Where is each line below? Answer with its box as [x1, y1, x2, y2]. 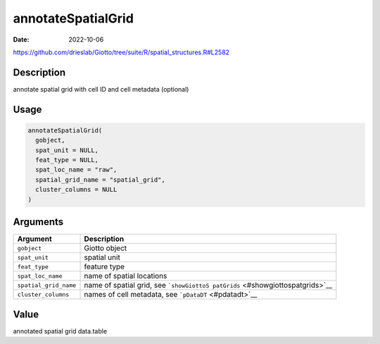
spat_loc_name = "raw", [35, 166, 118, 174]
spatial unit [84, 252, 121, 262]
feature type [84, 262, 125, 271]
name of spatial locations [84, 271, 167, 281]
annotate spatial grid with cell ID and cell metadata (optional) [13, 85, 189, 93]
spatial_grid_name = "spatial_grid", [35, 176, 165, 183]
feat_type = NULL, [35, 156, 99, 164]
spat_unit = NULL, [35, 146, 99, 154]
